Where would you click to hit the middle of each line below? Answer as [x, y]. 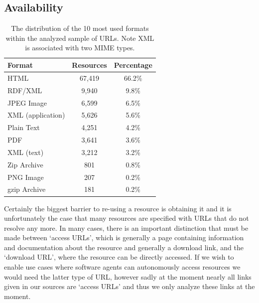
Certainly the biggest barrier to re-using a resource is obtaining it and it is [118, 208]
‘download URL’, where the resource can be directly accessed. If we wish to [119, 257]
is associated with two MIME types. [80, 48]
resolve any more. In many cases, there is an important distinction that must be [126, 227]
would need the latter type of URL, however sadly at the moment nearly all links [128, 276]
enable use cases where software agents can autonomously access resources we [122, 267]
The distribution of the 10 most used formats [80, 28]
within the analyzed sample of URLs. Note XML [80, 38]
